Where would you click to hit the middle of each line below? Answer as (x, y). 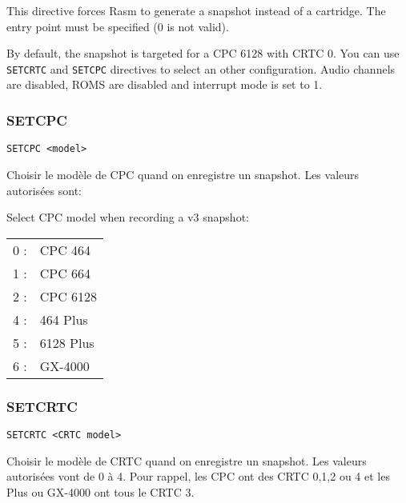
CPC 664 (65, 273)
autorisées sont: (44, 190)
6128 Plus (67, 342)
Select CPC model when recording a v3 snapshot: (128, 217)
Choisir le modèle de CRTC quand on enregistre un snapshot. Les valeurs (187, 460)
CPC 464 (65, 250)
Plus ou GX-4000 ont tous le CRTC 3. (100, 491)
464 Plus (64, 319)
